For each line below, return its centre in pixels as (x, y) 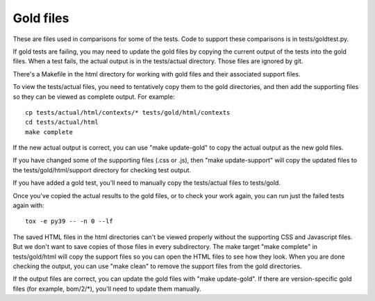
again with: (28, 206)
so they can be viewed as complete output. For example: (94, 97)
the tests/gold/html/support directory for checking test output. (102, 170)
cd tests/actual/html (62, 122)
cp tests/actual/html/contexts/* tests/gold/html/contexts (128, 112)
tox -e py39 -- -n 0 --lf (69, 221)
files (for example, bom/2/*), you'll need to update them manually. (107, 288)
